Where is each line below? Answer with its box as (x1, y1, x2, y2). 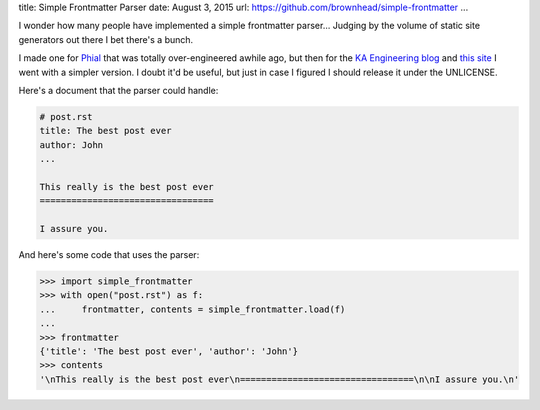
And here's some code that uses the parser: (18, 249, 200, 261)
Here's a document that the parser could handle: (18, 84, 219, 96)
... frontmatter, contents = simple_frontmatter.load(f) (39, 303, 346, 315)
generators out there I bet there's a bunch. (18, 33, 194, 45)
